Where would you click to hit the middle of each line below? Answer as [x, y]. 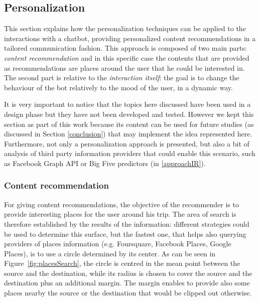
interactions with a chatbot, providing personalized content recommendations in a [130, 38]
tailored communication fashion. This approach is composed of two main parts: [125, 48]
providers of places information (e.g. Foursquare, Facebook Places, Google [118, 244]
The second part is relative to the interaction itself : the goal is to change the [122, 78]
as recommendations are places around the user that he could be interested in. [124, 67]
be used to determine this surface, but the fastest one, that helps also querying [125, 234]
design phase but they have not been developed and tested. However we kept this [129, 114]
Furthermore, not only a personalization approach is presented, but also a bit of [127, 143]
